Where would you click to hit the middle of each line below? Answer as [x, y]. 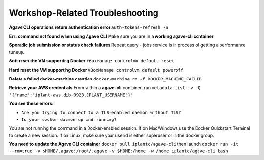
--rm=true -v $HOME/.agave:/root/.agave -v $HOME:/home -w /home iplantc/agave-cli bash [119, 151]
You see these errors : [31, 104]
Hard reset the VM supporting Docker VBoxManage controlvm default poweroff [96, 70]
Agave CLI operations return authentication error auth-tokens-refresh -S [89, 27]
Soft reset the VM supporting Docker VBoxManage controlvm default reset [92, 61]
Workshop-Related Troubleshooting [84, 13]
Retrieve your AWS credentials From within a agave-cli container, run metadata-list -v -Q [105, 88]
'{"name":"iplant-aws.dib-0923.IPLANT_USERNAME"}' [71, 95]
